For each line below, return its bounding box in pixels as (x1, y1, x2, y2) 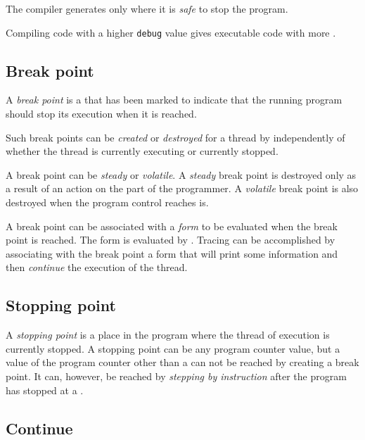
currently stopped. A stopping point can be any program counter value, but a (6, 341, 340, 356)
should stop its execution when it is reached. (6, 106, 197, 121)
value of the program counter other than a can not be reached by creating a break (6, 355, 359, 370)
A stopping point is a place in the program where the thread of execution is (6, 327, 330, 342)
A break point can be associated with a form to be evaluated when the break (6, 218, 338, 233)
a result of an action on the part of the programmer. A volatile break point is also (6, 181, 359, 196)
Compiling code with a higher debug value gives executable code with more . (6, 25, 336, 39)
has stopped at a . (6, 382, 84, 397)
